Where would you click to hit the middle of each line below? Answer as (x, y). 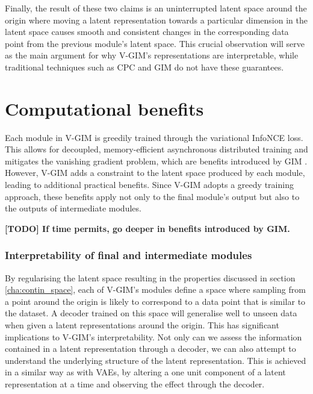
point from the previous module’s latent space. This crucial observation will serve (155, 43)
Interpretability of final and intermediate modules (129, 255)
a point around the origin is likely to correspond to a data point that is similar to (155, 301)
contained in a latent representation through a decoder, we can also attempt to (150, 349)
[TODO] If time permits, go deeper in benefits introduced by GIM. (147, 228)
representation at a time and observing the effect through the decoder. (135, 384)
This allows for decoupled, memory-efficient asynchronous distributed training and (156, 149)
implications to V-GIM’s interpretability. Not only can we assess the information (153, 336)
